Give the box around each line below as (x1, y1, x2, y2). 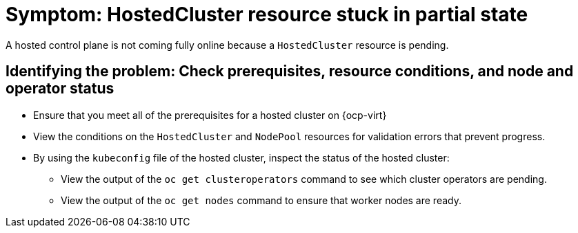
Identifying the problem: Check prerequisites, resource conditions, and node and (6, 63, 574, 80)
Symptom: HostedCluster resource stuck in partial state (6, 3, 528, 26)
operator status (6, 80, 114, 98)
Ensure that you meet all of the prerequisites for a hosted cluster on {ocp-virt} (33, 109, 387, 121)
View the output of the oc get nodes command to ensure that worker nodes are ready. (61, 194, 461, 206)
